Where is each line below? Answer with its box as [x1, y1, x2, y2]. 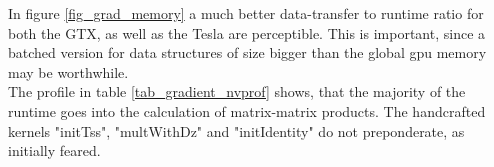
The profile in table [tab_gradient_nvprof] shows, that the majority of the [8, 81, 466, 102]
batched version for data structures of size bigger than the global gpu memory [8, 42, 487, 63]
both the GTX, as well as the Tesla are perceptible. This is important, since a [8, 22, 486, 43]
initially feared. [8, 140, 101, 161]
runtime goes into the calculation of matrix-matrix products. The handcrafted [8, 100, 486, 121]
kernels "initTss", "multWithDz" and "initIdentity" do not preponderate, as [8, 120, 465, 141]
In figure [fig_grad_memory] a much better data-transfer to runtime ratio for [8, 3, 484, 23]
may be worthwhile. [8, 61, 129, 82]
